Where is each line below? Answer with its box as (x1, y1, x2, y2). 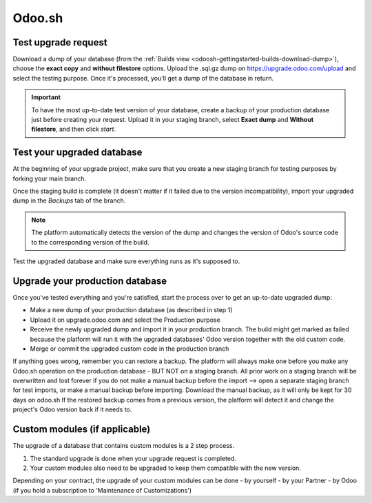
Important (31, 93, 61, 101)
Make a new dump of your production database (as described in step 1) (30, 306, 233, 314)
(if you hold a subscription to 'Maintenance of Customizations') (12, 486, 192, 494)
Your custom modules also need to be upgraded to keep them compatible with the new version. (30, 464, 301, 472)
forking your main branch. (12, 174, 87, 183)
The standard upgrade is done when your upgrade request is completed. (30, 454, 237, 462)
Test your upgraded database (12, 147, 143, 158)
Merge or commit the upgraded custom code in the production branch (30, 345, 229, 353)
